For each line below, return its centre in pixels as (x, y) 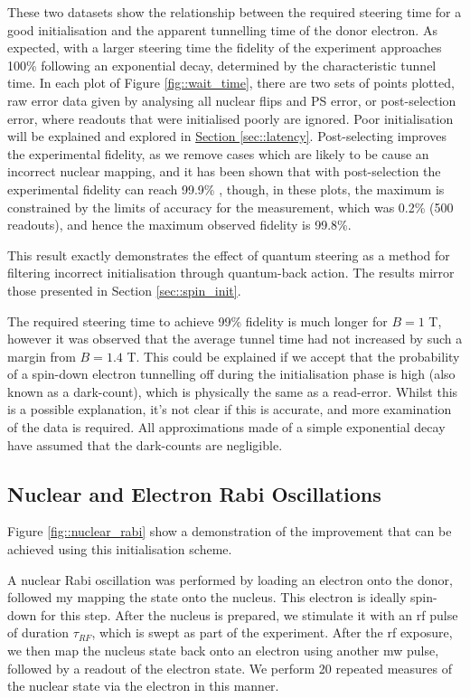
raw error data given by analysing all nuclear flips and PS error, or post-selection (232, 100)
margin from (42, 356)
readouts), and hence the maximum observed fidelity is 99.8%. (179, 225)
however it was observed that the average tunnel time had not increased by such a (235, 339)
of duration (38, 632)
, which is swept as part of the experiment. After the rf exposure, (272, 632)
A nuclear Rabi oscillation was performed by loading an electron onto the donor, (230, 579)
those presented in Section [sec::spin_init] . (124, 290)
